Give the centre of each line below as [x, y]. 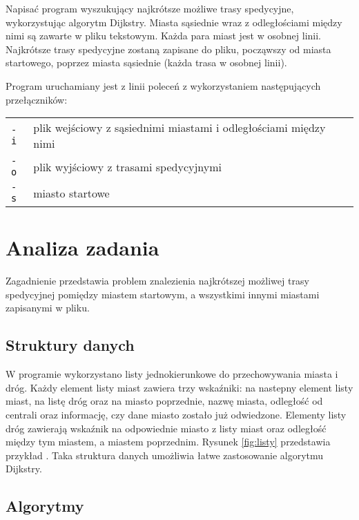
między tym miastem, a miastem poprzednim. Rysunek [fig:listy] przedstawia [168, 442]
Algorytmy [45, 506]
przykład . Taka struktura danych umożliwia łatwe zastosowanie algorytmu [165, 455]
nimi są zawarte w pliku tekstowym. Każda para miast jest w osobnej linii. [163, 36]
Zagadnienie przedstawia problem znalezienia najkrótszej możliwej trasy [157, 281]
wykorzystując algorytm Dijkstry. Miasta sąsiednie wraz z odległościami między [174, 22]
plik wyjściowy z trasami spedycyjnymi [128, 166]
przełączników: [37, 99]
